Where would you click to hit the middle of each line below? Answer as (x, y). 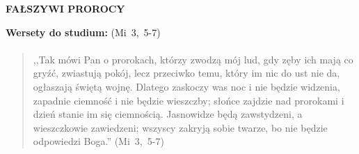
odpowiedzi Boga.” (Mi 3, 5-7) (98, 141)
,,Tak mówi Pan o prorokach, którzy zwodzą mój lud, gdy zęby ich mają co (193, 59)
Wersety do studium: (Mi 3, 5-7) (83, 32)
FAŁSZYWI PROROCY (65, 8)
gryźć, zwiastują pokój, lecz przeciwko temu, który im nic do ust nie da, (186, 73)
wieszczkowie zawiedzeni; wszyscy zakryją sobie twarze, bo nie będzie (180, 127)
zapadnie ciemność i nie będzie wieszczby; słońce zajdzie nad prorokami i (189, 100)
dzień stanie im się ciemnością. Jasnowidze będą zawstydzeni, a (168, 114)
